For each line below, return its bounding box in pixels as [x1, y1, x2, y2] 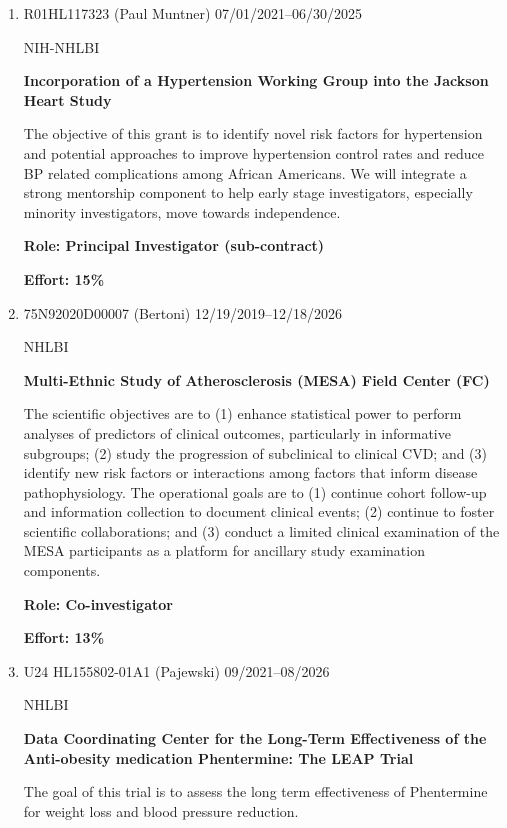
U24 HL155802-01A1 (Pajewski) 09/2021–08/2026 [23, 660, 330, 681]
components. [23, 560, 101, 581]
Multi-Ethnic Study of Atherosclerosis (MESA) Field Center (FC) [23, 369, 490, 390]
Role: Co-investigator [23, 593, 173, 614]
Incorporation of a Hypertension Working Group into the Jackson [23, 70, 489, 91]
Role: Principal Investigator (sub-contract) [23, 235, 325, 256]
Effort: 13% [23, 627, 105, 648]
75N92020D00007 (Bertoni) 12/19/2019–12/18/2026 [23, 302, 342, 323]
